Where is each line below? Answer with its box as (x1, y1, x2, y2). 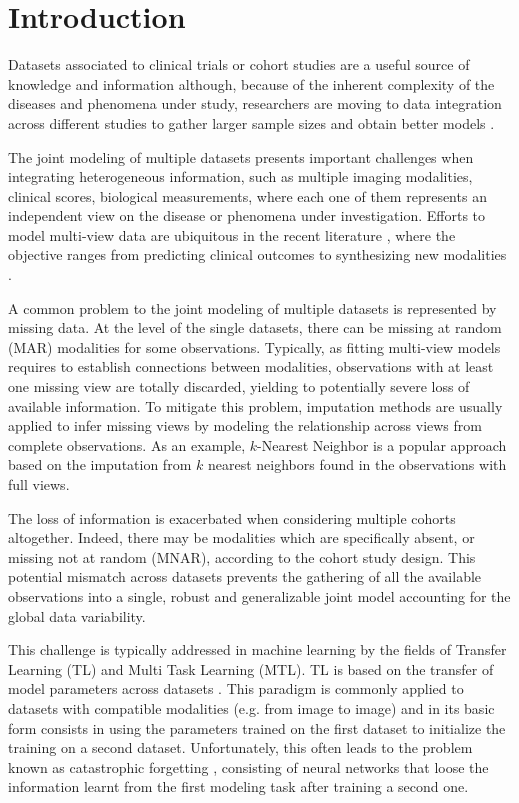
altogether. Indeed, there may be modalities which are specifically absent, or (8, 527, 475, 548)
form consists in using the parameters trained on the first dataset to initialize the (8, 717, 506, 738)
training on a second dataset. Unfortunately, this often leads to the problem (8, 737, 473, 758)
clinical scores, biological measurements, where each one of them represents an (8, 185, 487, 206)
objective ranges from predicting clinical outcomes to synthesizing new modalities (8, 244, 507, 265)
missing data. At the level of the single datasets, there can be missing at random (8, 317, 502, 338)
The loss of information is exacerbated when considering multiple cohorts (8, 507, 456, 528)
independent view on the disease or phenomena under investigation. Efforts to (8, 205, 486, 226)
